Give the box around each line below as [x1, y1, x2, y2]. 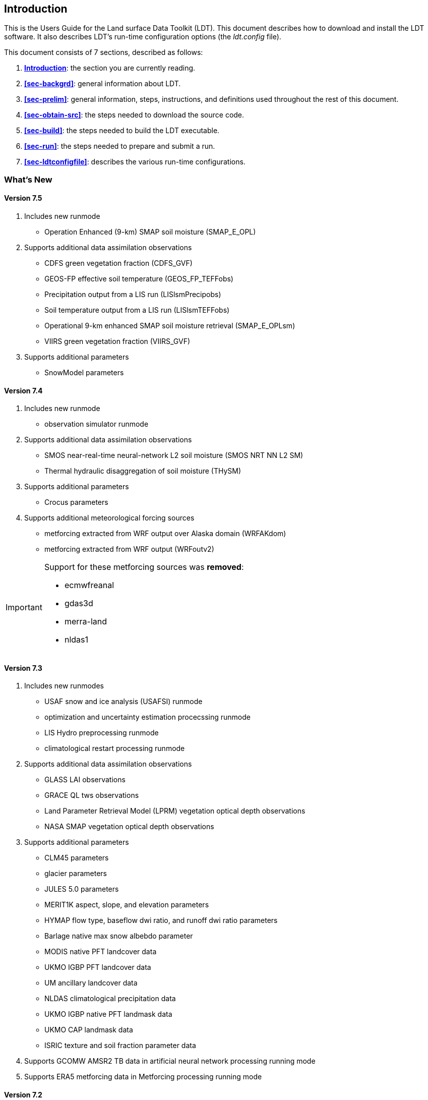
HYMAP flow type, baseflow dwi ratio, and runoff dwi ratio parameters [44, 916, 278, 925]
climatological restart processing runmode [44, 744, 185, 753]
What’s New [4, 174, 52, 185]
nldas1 [64, 634, 89, 645]
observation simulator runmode [44, 420, 149, 429]
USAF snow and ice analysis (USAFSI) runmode [44, 697, 203, 706]
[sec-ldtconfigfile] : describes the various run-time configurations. [24, 157, 246, 166]
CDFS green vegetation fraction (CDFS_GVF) [44, 259, 193, 268]
